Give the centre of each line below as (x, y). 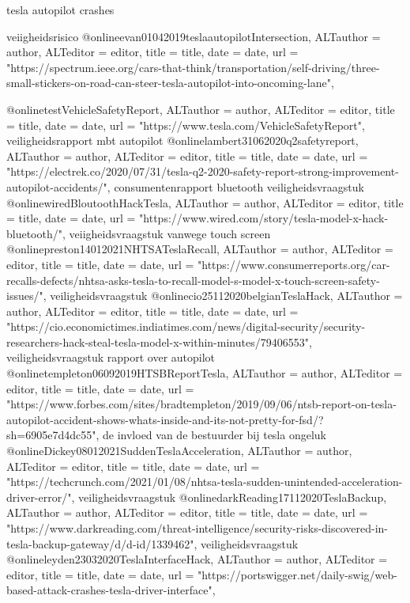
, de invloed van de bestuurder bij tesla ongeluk (211, 435)
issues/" (25, 296)
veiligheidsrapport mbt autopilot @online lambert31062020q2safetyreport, (182, 140)
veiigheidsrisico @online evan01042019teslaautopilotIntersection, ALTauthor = (194, 36)
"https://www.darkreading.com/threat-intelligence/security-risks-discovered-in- (197, 528)
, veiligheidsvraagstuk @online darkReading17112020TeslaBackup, (229, 497)
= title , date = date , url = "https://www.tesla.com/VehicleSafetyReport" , (186, 125)
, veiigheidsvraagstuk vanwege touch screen (166, 233)
